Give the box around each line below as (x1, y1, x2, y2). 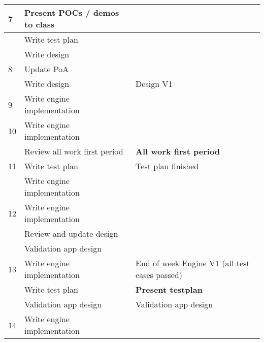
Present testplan (136, 284, 203, 295)
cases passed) (136, 269, 182, 280)
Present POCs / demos (24, 7, 119, 18)
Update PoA (24, 63, 69, 75)
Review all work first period (24, 145, 123, 157)
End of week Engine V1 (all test (136, 257, 250, 269)
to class (24, 18, 55, 30)
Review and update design (24, 228, 118, 239)
